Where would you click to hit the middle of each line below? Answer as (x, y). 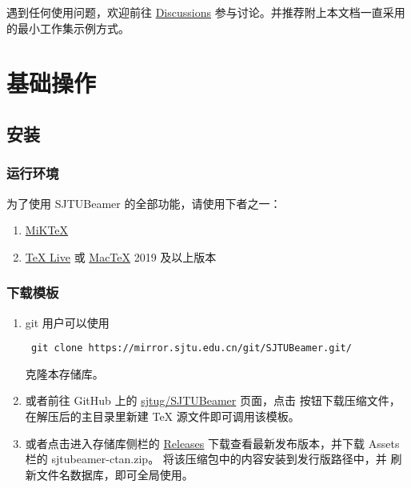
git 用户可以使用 (67, 322)
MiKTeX (47, 230)
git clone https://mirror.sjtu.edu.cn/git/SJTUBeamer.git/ (191, 348)
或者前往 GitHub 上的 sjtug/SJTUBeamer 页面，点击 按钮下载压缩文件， (213, 400)
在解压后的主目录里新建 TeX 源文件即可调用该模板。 (162, 416)
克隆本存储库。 (64, 373)
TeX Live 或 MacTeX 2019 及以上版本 (121, 256)
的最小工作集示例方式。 (68, 28)
